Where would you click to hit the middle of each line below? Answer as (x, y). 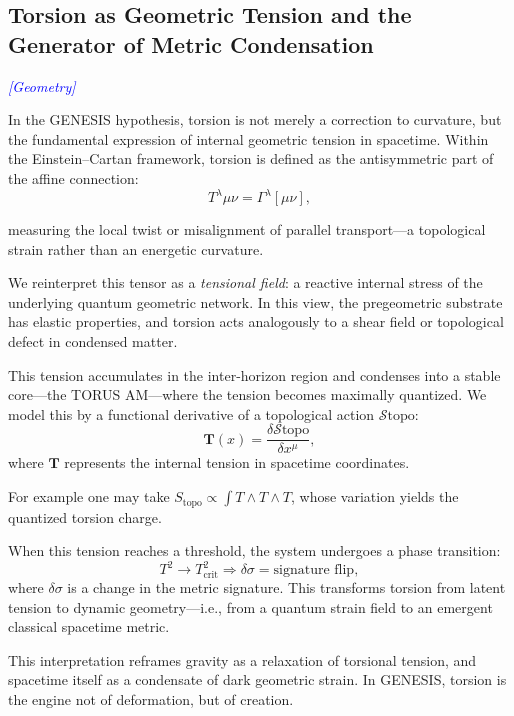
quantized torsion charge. (85, 516)
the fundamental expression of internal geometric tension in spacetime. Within (248, 138)
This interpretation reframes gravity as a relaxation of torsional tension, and (242, 659)
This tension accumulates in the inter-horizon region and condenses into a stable (254, 374)
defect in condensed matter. (93, 341)
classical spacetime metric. (89, 626)
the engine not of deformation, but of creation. (151, 698)
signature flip (314, 570)
